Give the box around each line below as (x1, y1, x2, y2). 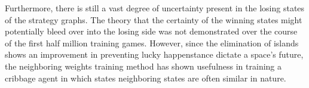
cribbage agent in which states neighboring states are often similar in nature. (5, 71, 286, 84)
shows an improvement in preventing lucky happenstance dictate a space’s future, (5, 48, 304, 61)
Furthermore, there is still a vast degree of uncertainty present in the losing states (5, 2, 305, 14)
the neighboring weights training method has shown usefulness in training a (5, 59, 282, 72)
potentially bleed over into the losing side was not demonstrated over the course (5, 25, 298, 37)
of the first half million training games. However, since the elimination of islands (5, 36, 299, 49)
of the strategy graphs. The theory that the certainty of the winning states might (5, 13, 302, 26)
